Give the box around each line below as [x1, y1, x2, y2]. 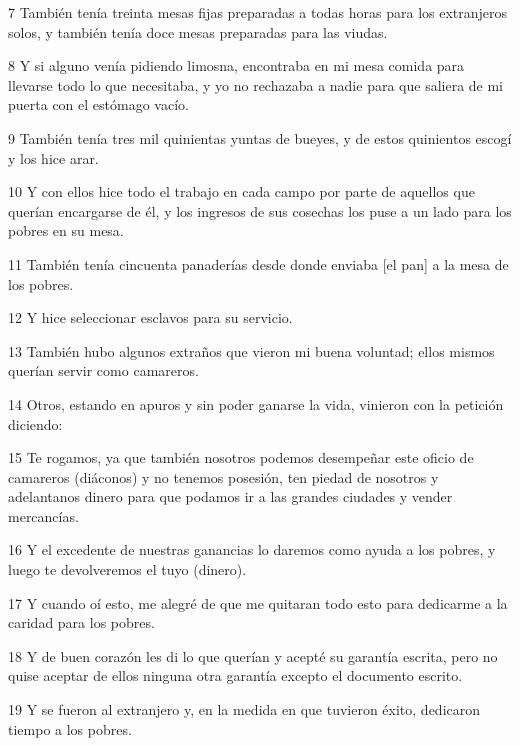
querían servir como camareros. [8, 360, 199, 381]
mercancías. [8, 505, 79, 526]
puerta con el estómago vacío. [8, 94, 189, 115]
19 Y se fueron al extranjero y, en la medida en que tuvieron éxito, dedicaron [8, 699, 481, 720]
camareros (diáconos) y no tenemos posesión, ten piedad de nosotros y [8, 466, 439, 487]
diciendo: [8, 413, 63, 434]
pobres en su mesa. [8, 220, 124, 241]
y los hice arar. [8, 147, 99, 168]
